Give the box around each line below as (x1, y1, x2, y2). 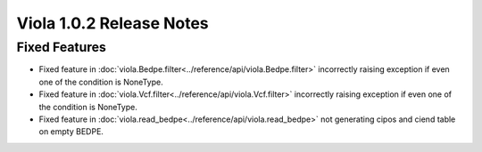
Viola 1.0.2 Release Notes (16, 13, 209, 33)
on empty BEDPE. (38, 126, 104, 137)
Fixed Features (16, 39, 107, 55)
